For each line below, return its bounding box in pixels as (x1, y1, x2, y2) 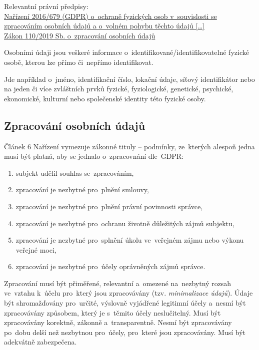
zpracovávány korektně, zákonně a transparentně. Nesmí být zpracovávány (4, 317, 232, 328)
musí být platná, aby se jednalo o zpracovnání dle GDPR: (4, 151, 184, 161)
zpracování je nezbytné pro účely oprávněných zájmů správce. (15, 261, 205, 272)
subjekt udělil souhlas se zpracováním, (15, 167, 134, 178)
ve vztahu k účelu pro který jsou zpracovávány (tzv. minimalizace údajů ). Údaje (4, 288, 253, 298)
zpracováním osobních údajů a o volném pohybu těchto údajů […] (4, 20, 204, 31)
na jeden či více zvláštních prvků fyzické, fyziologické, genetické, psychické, (4, 83, 233, 94)
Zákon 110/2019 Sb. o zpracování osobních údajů (4, 30, 155, 40)
